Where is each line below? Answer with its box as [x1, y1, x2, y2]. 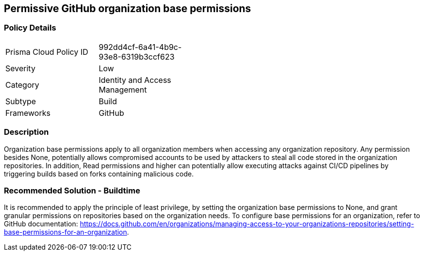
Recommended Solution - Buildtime [4, 185, 140, 195]
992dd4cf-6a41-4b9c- [98, 42, 182, 52]
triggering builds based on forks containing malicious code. [4, 169, 194, 178]
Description [4, 127, 49, 137]
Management [98, 84, 147, 95]
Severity [5, 63, 35, 73]
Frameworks [5, 108, 50, 118]
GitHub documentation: [4, 220, 78, 228]
